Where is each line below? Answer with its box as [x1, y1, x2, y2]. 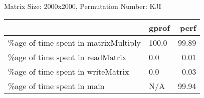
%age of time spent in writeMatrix [8, 65, 129, 77]
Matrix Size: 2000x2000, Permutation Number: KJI [4, 1, 161, 11]
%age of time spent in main [8, 80, 105, 92]
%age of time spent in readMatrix [8, 51, 127, 63]
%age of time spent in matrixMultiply [8, 36, 141, 48]
